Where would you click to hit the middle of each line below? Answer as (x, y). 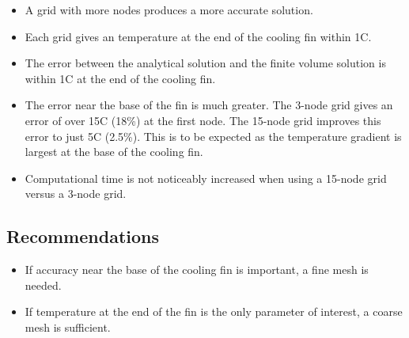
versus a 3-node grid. (76, 194)
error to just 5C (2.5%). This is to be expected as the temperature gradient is (213, 136)
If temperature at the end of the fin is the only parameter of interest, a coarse (214, 311)
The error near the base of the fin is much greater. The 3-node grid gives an (209, 105)
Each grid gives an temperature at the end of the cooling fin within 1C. (198, 36)
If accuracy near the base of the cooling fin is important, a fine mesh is (197, 270)
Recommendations (83, 236)
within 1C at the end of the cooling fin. (120, 78)
